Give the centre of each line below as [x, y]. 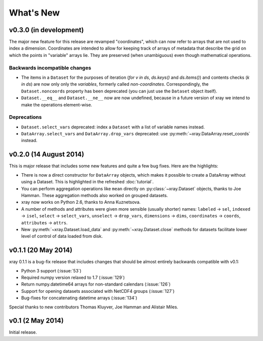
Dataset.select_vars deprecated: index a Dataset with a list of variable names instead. [113, 127]
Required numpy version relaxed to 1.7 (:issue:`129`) [73, 277]
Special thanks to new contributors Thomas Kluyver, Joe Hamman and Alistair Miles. [94, 307]
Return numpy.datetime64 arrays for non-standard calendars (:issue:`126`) [96, 284]
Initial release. [23, 332]
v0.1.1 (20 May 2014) [41, 250]
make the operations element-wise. [57, 105]
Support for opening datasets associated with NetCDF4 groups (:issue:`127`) [98, 291]
